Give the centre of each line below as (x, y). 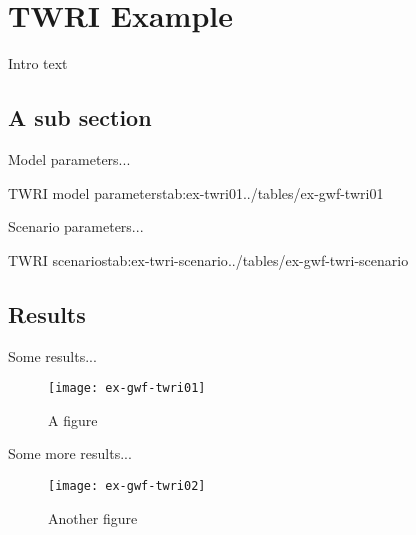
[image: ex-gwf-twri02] (127, 485)
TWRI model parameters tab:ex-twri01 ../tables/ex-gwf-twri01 (196, 192)
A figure (73, 419)
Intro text (38, 63)
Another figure (93, 517)
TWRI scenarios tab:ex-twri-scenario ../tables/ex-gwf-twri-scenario (208, 259)
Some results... (52, 355)
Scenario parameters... (76, 226)
